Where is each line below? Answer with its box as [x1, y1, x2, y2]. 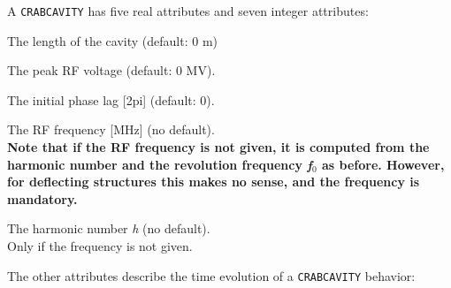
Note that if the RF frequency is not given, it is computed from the [7, 138, 430, 156]
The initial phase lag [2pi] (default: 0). [7, 90, 215, 109]
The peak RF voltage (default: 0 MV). [7, 61, 216, 80]
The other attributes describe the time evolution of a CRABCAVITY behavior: [7, 266, 416, 284]
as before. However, [321, 155, 445, 173]
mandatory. [7, 189, 78, 208]
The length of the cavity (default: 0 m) [7, 31, 218, 49]
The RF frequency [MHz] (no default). [7, 120, 215, 139]
